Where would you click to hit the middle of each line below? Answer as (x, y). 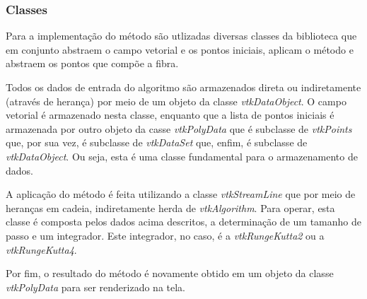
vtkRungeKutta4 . (41, 249)
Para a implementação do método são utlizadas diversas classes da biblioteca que (181, 36)
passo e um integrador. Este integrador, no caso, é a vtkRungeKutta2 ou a (165, 235)
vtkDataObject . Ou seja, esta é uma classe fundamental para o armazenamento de (182, 156)
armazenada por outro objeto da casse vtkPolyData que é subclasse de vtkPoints (179, 128)
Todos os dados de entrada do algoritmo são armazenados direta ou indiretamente (183, 87)
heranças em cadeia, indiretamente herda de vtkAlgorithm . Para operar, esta (170, 207)
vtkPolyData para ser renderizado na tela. (95, 287)
